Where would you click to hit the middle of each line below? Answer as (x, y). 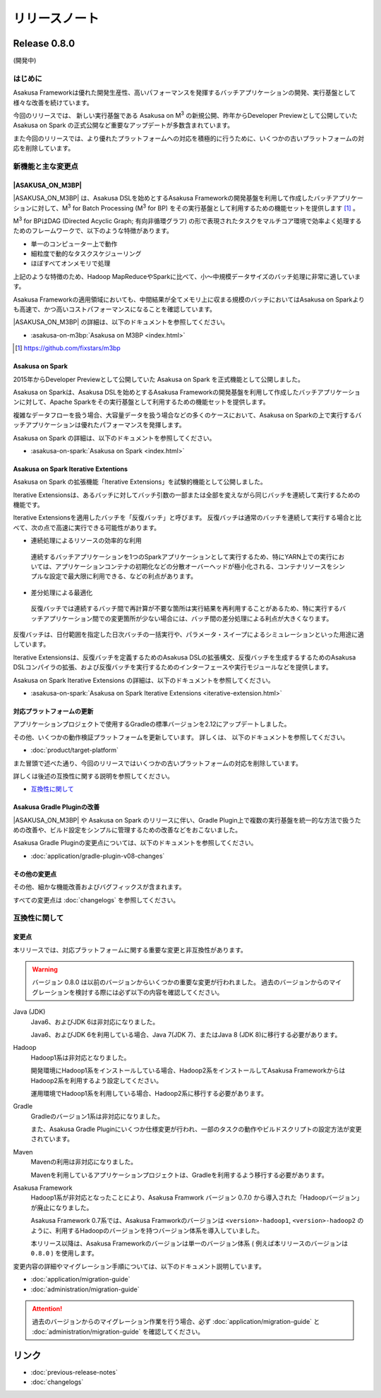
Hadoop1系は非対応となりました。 (80, 1057)
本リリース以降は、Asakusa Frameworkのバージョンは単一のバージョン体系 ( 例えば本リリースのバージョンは (189, 1243)
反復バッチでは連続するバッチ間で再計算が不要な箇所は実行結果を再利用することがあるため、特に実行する (185, 609)
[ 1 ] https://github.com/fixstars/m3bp (68, 348)
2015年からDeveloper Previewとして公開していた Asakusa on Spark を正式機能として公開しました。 (159, 379)
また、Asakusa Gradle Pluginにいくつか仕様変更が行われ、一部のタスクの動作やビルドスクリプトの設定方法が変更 (196, 1129)
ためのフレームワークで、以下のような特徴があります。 (93, 231)
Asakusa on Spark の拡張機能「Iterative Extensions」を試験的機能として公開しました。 (140, 482)
